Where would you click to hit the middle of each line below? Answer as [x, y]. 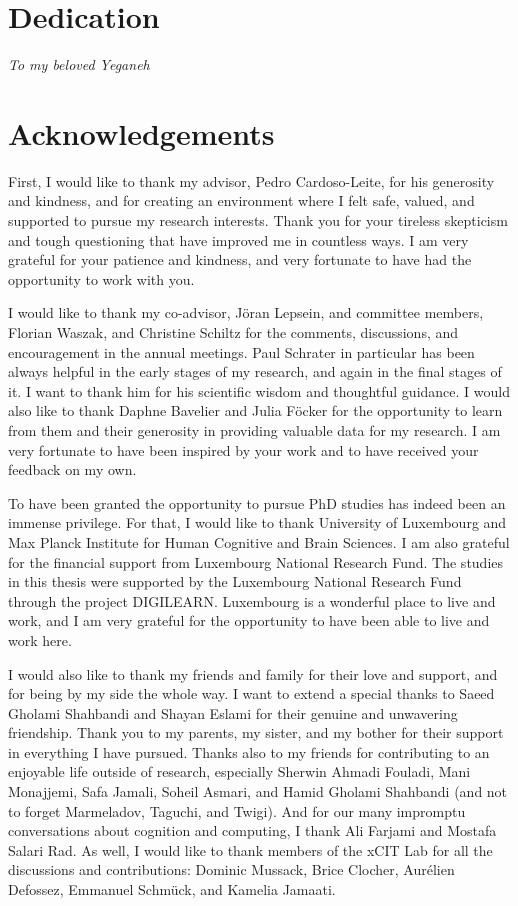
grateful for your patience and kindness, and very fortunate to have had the [240, 259]
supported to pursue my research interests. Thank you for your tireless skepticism [258, 220]
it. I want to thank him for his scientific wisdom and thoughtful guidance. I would [259, 390]
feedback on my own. [72, 469]
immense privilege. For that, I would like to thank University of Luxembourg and [257, 522]
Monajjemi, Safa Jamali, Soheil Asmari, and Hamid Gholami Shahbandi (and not [258, 791]
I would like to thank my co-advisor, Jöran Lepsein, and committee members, [246, 312]
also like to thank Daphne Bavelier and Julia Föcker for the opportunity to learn [255, 410]
